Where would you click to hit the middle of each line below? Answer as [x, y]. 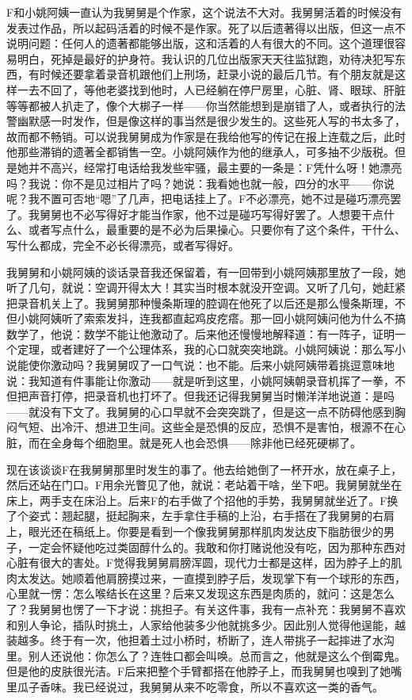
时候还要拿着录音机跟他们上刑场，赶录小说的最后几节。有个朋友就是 [217, 74]
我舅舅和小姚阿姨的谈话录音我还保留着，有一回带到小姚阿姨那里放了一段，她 [206, 272]
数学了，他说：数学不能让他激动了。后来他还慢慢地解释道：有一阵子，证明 [200, 333]
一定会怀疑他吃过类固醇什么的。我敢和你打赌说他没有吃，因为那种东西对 [217, 547]
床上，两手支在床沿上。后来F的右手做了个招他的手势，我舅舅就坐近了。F [197, 500]
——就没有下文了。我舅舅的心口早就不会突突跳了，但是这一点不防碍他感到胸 [206, 411]
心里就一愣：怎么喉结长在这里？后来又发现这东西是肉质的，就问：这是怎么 [200, 593]
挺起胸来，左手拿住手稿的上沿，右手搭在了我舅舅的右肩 [250, 516]
